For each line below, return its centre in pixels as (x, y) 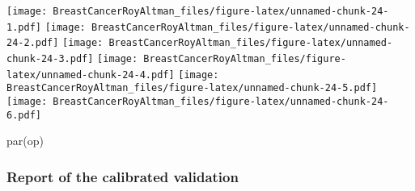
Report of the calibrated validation (123, 176)
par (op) (25, 141)
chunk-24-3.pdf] (50, 58)
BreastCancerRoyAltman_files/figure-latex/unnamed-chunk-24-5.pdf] (192, 88)
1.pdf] (24, 27)
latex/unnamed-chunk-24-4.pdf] (91, 75)
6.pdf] (24, 115)
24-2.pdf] (33, 43)
